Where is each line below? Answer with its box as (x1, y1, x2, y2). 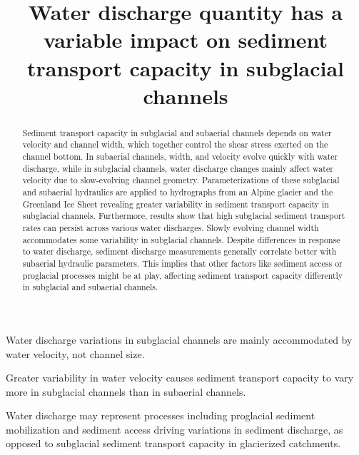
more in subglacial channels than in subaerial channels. (6, 384, 246, 399)
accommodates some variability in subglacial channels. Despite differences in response (22, 233, 340, 245)
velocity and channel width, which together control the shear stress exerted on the (22, 138, 328, 150)
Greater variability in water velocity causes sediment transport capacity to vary (6, 370, 354, 385)
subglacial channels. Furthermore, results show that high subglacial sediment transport (22, 210, 345, 222)
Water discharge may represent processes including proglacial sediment (6, 408, 315, 423)
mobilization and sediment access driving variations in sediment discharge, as (6, 421, 343, 436)
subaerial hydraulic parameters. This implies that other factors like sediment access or (22, 257, 343, 269)
